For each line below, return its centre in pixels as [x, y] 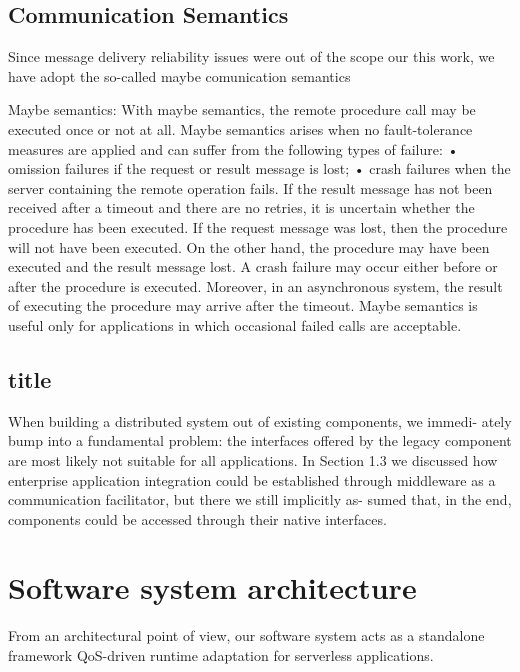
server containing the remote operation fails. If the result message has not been [250, 187]
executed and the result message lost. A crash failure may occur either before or [253, 266]
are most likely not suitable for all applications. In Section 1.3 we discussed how [253, 459]
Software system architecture [212, 587]
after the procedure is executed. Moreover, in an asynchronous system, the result [255, 285]
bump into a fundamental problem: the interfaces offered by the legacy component [260, 440]
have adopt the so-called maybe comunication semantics [179, 75]
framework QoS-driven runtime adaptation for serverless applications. [221, 655]
